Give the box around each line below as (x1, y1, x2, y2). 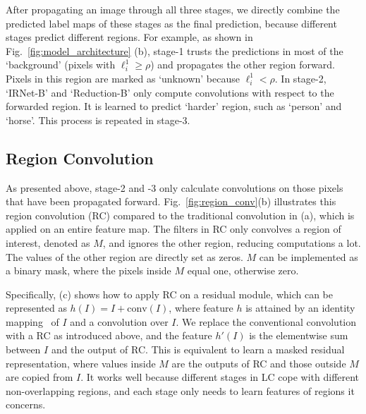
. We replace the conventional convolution (176, 314, 357, 329)
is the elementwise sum (249, 328, 348, 343)
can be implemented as (259, 249, 358, 264)
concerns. (6, 397, 46, 412)
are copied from (6, 370, 73, 384)
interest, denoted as (6, 235, 90, 250)
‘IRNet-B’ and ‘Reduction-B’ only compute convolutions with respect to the (6, 85, 334, 99)
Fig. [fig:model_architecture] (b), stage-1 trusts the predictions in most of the (6, 43, 343, 58)
